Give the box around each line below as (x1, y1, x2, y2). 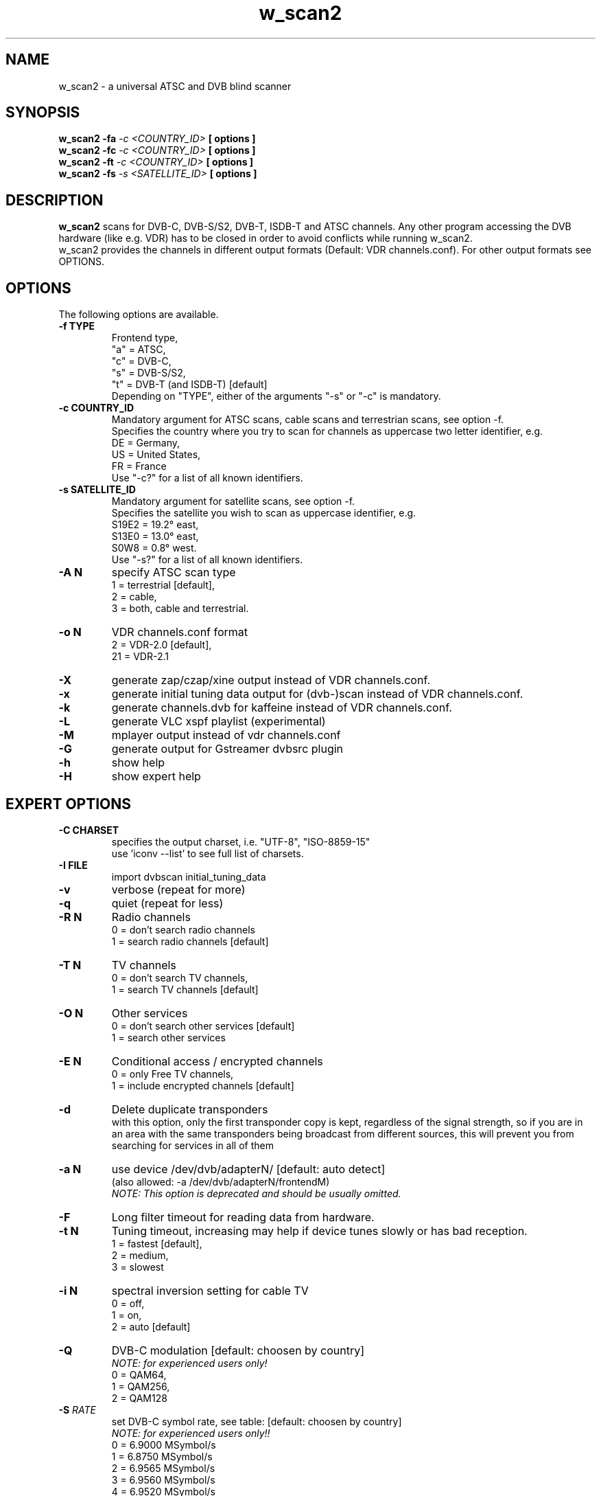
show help (111, 756, 165, 770)
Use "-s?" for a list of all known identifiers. (111, 554, 303, 566)
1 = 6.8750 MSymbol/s (111, 1450, 213, 1462)
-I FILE (58, 859, 88, 871)
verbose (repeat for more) (111, 882, 246, 896)
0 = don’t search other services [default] (111, 1019, 295, 1032)
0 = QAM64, (111, 1368, 167, 1381)
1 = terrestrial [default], (111, 579, 215, 591)
